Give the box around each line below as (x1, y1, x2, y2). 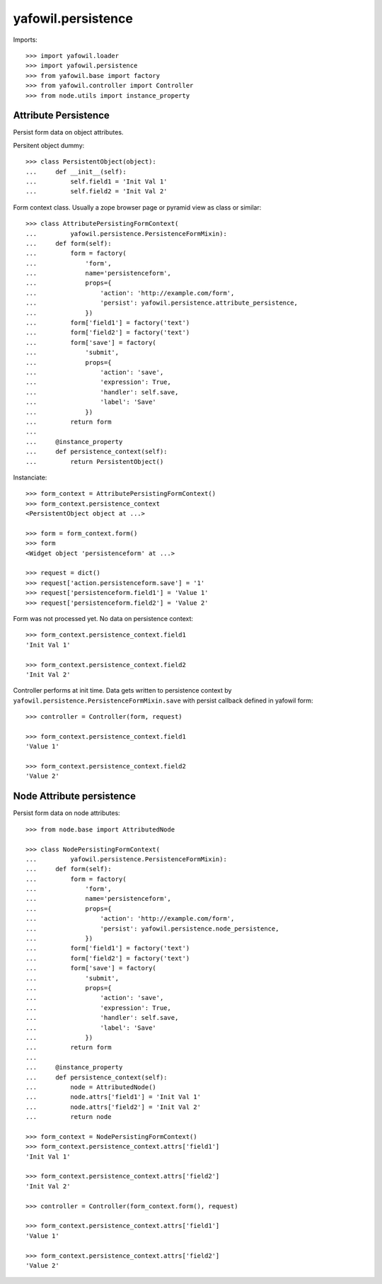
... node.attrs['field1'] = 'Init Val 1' (25, 1093, 202, 1101)
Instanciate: (13, 473, 47, 482)
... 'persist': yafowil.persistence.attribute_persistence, (25, 299, 299, 307)
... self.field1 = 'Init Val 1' (25, 177, 168, 186)
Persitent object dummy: (13, 141, 85, 149)
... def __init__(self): (25, 167, 127, 176)
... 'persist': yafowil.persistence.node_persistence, (25, 924, 279, 933)
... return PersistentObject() (25, 458, 164, 465)
